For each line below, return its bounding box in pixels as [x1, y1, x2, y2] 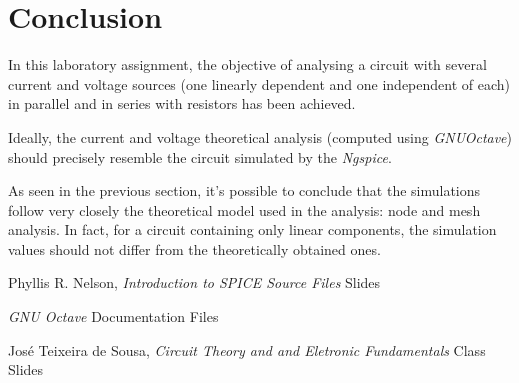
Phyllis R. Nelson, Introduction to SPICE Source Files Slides [8, 272, 381, 293]
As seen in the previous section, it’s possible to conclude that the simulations [8, 180, 481, 201]
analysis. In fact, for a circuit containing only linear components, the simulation [8, 219, 497, 240]
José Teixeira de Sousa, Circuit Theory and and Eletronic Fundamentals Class [8, 339, 486, 360]
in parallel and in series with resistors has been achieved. [8, 93, 356, 114]
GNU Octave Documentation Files [8, 306, 219, 327]
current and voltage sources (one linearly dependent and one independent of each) [8, 73, 510, 94]
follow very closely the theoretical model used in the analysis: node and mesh [8, 199, 481, 220]
